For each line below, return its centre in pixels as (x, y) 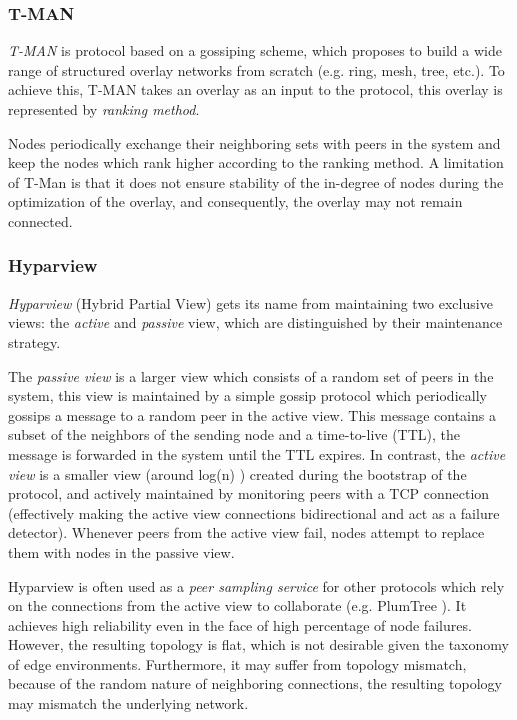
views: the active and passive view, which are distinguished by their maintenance (255, 322)
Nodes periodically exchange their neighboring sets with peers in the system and (254, 142)
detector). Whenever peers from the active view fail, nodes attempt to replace (246, 532)
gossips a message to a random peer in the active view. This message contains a (252, 414)
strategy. (34, 341)
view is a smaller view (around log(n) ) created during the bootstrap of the (237, 473)
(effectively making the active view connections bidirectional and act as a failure (254, 512)
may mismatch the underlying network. (128, 703)
